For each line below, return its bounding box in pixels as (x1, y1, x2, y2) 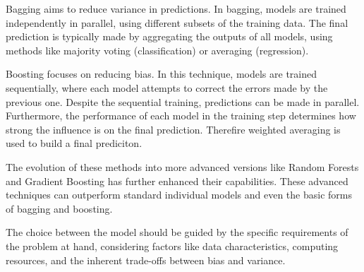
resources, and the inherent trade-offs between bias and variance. (6, 252, 286, 267)
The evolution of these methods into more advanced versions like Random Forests (6, 159, 359, 174)
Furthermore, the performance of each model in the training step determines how (6, 108, 356, 123)
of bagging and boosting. (6, 201, 113, 215)
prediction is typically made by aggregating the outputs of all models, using (6, 29, 333, 44)
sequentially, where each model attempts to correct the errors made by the (6, 80, 328, 95)
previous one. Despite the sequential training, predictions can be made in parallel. (6, 94, 360, 109)
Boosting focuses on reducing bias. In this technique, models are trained (6, 66, 317, 81)
